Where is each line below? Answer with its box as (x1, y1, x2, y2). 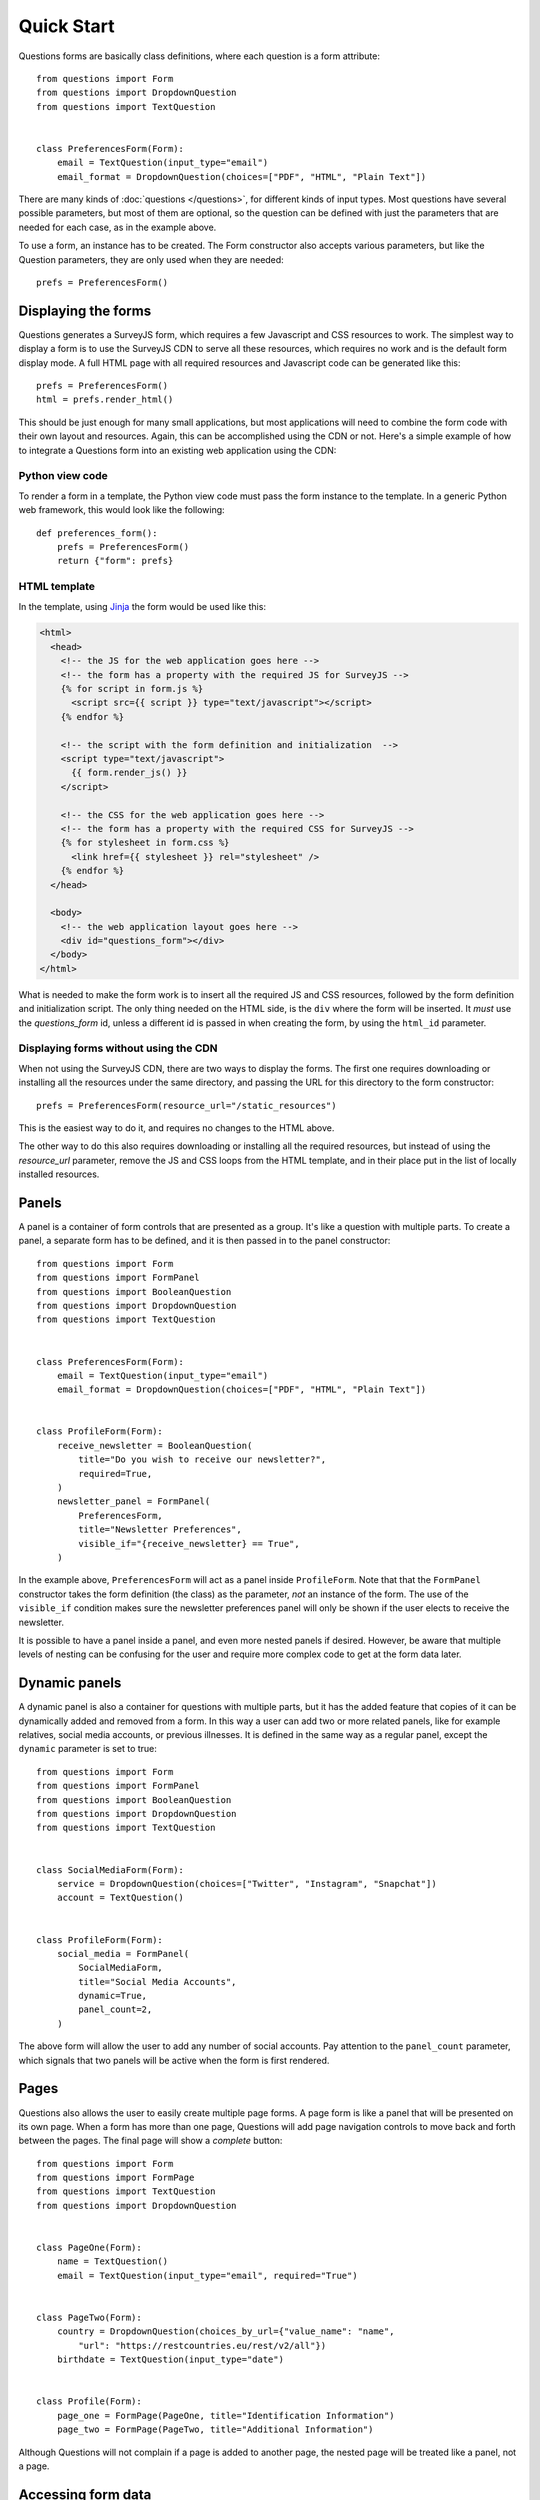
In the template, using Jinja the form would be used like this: (18, 600, 267, 612)
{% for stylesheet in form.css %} (60, 837, 230, 849)
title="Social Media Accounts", (78, 1976, 237, 1987)
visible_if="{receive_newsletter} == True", (78, 1538, 300, 1549)
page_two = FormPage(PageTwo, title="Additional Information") (56, 2424, 374, 2435)
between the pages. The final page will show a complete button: (18, 2135, 283, 2147)
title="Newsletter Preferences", (78, 1524, 242, 1535)
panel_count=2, (78, 2004, 153, 2015)
